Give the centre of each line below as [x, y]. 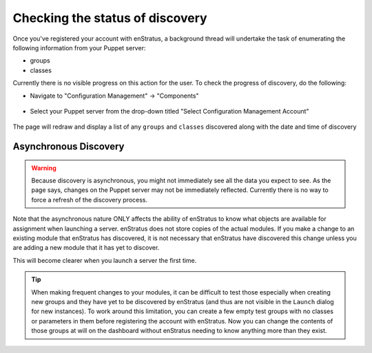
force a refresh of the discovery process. [90, 200]
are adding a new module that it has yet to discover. [86, 248]
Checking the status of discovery [110, 18]
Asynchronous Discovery [69, 147]
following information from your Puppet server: [79, 47]
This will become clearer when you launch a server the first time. [105, 260]
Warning [44, 168]
